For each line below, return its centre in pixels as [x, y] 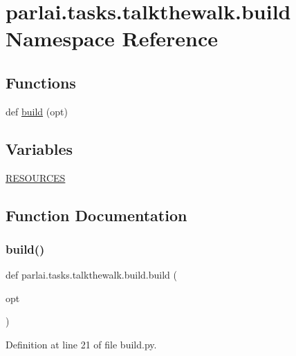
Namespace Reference [112, 38]
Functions [41, 82]
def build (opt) [37, 111]
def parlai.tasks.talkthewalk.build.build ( [91, 275]
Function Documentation [96, 215]
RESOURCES [36, 177]
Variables [39, 148]
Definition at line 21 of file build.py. [81, 344]
